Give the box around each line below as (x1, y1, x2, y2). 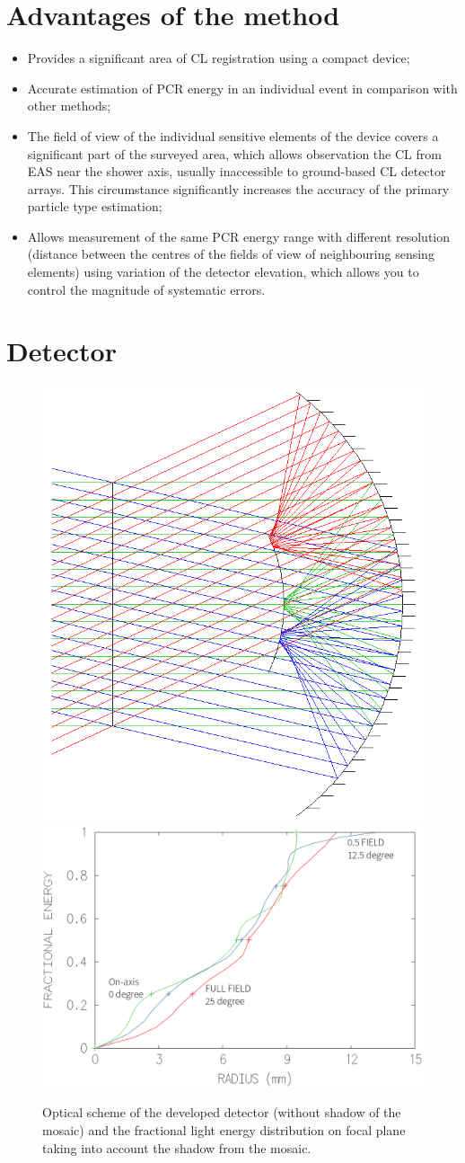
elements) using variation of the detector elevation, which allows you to (27, 262, 419, 281)
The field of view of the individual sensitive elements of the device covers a (27, 126, 439, 145)
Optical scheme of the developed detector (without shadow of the (42, 1103, 401, 1122)
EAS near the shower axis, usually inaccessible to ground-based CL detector (27, 162, 446, 181)
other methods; (27, 96, 111, 115)
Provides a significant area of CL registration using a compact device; (27, 49, 410, 67)
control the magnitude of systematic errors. (27, 280, 266, 298)
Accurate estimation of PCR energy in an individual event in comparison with (27, 78, 458, 97)
